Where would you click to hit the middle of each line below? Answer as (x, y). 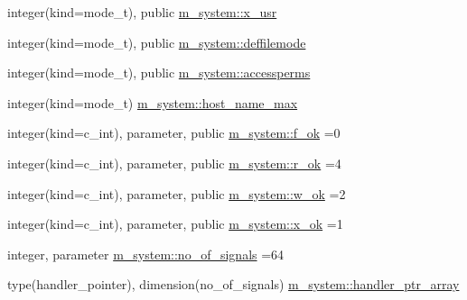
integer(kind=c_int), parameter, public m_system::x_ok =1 (175, 224)
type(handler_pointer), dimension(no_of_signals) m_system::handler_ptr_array (233, 284)
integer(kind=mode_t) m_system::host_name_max (153, 102)
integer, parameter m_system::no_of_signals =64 (146, 254)
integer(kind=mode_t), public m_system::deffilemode (157, 42)
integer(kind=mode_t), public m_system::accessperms (159, 73)
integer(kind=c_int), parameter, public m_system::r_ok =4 (174, 163)
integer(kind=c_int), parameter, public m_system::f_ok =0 (174, 133)
